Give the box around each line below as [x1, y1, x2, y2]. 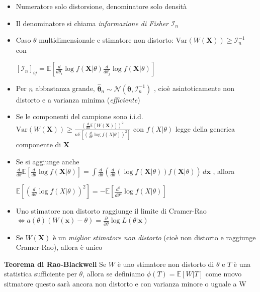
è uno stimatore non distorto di [117, 258, 214, 269]
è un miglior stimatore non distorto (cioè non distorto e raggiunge [52, 232, 256, 242]
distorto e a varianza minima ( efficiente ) [16, 94, 140, 105]
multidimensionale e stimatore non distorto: [39, 35, 174, 45]
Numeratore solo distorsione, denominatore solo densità [16, 1, 187, 11]
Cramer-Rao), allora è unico [16, 242, 103, 252]
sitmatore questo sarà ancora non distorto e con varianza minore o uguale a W [4, 278, 246, 288]
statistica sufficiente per [4, 268, 77, 279]
